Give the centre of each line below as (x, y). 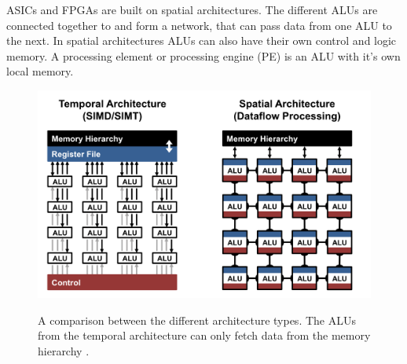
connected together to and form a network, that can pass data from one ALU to (199, 25)
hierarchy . (64, 350)
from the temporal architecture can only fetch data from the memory (204, 335)
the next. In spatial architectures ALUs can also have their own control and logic (202, 40)
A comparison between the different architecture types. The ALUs (197, 320)
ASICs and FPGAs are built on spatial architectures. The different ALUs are (192, 9)
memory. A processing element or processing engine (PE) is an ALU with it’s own (203, 55)
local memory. (40, 71)
